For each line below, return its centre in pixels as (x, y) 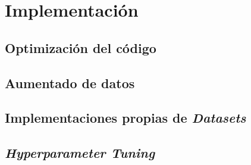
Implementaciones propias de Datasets (125, 118)
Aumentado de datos (70, 82)
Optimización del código (81, 47)
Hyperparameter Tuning (80, 153)
